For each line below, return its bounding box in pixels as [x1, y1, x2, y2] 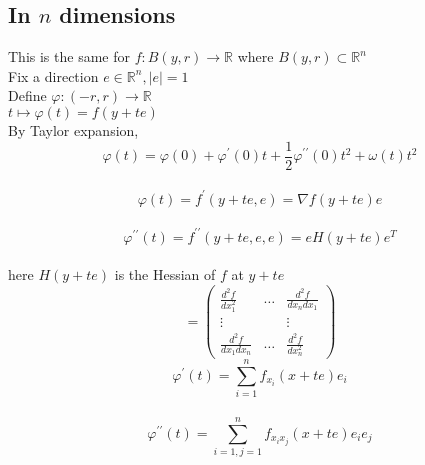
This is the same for [8, 46, 130, 67]
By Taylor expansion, [8, 119, 139, 140]
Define [8, 85, 47, 106]
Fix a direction [8, 65, 99, 86]
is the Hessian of [114, 264, 216, 285]
